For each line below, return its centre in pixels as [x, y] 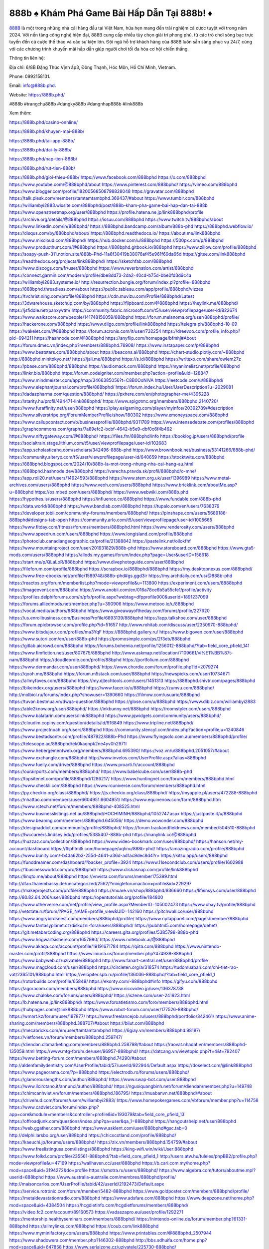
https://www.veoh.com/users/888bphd [111, 485]
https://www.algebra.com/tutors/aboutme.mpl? [207, 1170]
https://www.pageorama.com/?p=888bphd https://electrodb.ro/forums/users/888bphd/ [99, 1072]
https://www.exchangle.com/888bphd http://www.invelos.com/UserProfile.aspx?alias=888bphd [108, 757]
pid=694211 [21, 338]
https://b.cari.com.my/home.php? [176, 1163]
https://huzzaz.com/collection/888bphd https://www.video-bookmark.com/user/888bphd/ [102, 841]
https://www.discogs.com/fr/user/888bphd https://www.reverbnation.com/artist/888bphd [101, 268]
